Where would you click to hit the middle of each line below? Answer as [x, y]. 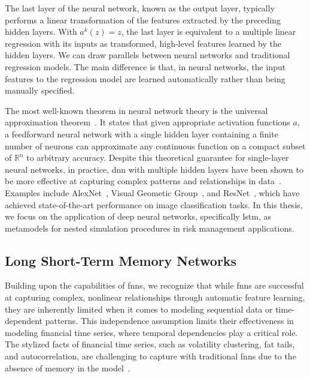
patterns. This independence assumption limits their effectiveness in [169, 321]
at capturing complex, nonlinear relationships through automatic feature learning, [155, 297]
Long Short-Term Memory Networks [121, 260]
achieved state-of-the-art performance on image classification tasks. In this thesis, [154, 204]
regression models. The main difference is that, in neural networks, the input [145, 66]
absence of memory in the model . [68, 367]
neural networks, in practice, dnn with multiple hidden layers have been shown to [154, 169]
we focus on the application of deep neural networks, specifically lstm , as [138, 216]
